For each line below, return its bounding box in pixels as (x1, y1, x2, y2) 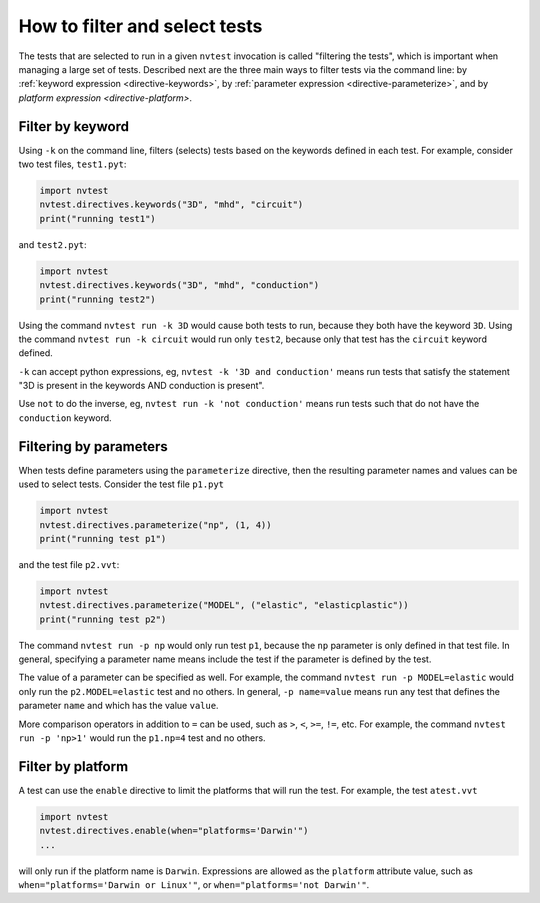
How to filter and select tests (18, 15, 263, 37)
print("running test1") (39, 213, 157, 224)
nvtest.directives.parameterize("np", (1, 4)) (39, 519, 272, 530)
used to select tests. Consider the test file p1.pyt (18, 478, 225, 490)
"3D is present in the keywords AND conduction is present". (18, 380, 265, 392)
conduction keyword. (18, 411, 112, 424)
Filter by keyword (18, 118, 130, 135)
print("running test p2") (39, 613, 167, 625)
